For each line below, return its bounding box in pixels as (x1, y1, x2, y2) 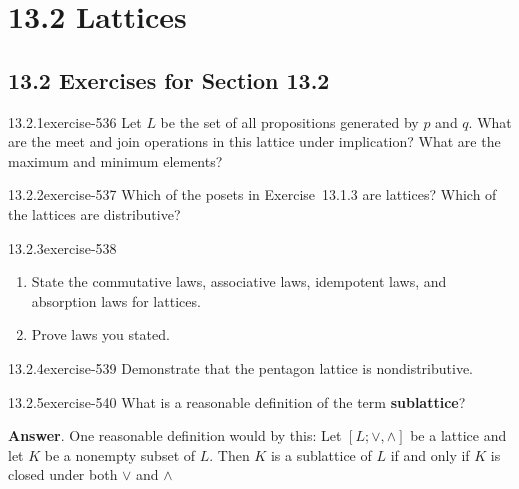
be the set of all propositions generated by (160, 111, 419, 132)
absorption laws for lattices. (31, 290, 201, 311)
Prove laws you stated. (31, 324, 170, 345)
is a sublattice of (270, 444, 372, 465)
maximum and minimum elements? (8, 150, 223, 171)
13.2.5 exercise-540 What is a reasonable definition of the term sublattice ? (8, 391, 466, 412)
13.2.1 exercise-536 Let (8, 111, 142, 132)
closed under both (8, 464, 118, 485)
